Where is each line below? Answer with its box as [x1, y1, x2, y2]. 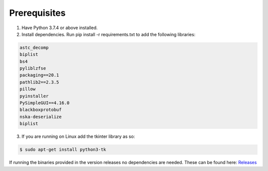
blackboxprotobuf [19, 107, 62, 113]
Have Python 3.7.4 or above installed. [21, 25, 98, 31]
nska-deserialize [19, 114, 62, 120]
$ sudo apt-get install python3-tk [19, 147, 106, 153]
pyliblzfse [19, 66, 46, 71]
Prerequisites [9, 7, 66, 18]
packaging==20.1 [19, 72, 60, 78]
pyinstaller [19, 93, 49, 99]
